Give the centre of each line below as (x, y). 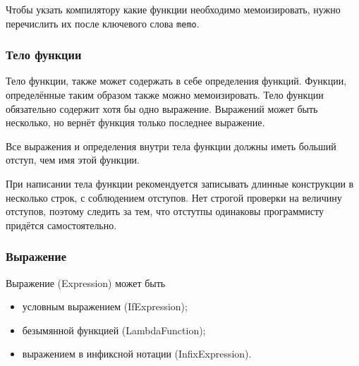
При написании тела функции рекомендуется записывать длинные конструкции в (180, 184)
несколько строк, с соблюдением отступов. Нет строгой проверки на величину (174, 197)
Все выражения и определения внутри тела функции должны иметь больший (171, 146)
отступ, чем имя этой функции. (73, 160)
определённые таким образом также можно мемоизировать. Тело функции (165, 95)
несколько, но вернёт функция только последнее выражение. (135, 122)
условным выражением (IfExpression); (105, 306)
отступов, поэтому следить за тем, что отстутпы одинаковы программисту (165, 211)
